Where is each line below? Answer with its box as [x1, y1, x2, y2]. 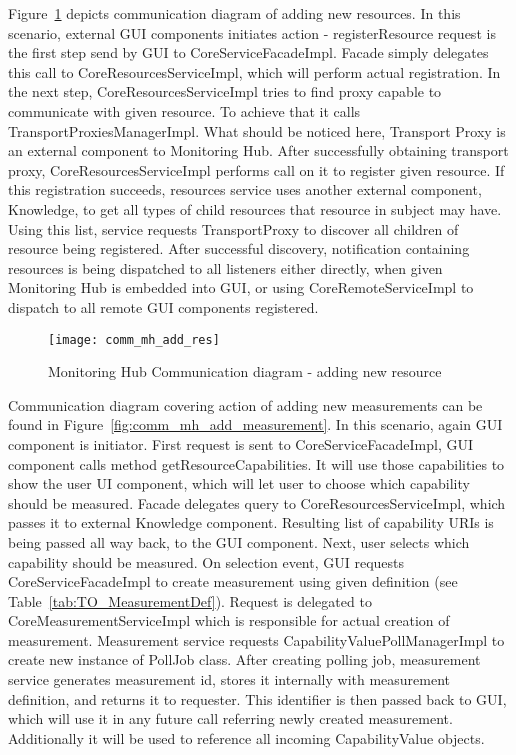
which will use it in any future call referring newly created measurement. [8, 708, 453, 729]
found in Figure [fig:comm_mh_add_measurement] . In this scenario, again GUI [8, 414, 503, 435]
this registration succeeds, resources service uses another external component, [8, 179, 482, 200]
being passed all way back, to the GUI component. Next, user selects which [8, 531, 470, 552]
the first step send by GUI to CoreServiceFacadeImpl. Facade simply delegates [8, 42, 489, 63]
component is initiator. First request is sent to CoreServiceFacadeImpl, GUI [8, 433, 473, 454]
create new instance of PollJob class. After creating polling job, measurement [8, 649, 481, 670]
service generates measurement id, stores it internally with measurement [8, 669, 451, 690]
